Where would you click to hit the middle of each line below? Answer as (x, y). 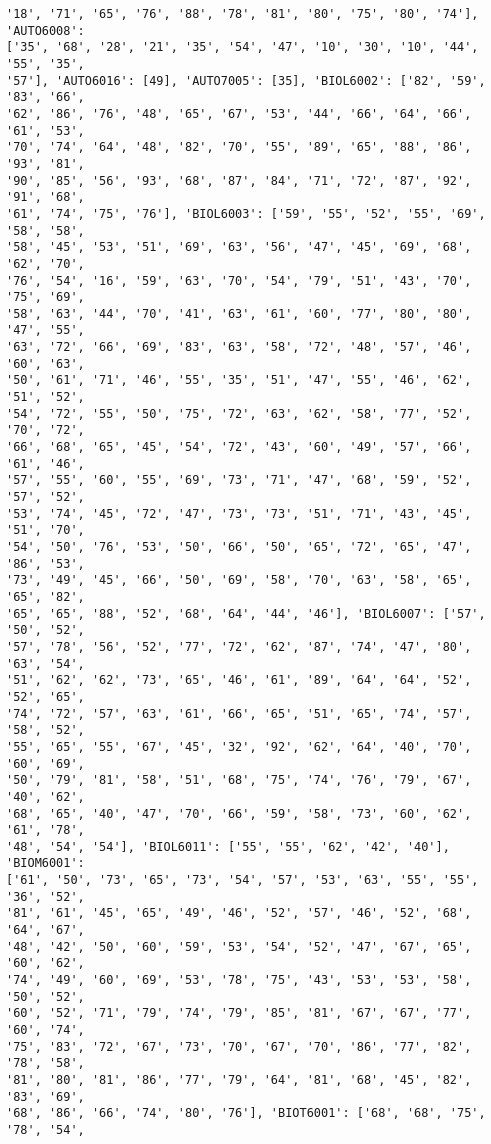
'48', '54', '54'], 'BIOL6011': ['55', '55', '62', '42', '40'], (228, 846)
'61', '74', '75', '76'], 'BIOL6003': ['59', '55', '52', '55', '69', (246, 213)
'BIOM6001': (45, 863)
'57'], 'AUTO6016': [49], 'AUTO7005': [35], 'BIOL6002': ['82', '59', (246, 80)
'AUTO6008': (45, 30)
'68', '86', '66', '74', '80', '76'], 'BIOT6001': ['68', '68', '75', (246, 1113)
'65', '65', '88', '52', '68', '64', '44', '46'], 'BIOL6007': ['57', (246, 613)
